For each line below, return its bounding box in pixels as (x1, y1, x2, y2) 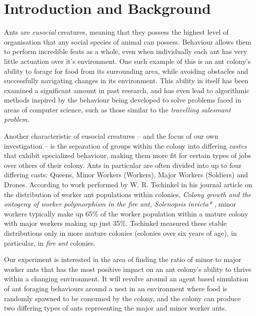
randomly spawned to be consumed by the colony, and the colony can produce (4, 293, 241, 303)
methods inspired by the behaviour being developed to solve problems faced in (4, 95, 241, 105)
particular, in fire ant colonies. (4, 237, 96, 248)
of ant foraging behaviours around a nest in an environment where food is (4, 283, 227, 293)
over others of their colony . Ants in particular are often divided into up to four (4, 159, 242, 170)
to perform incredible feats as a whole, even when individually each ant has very (4, 46, 247, 56)
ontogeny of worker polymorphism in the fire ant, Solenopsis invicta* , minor (4, 199, 236, 209)
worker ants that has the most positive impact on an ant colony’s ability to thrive (4, 263, 252, 274)
